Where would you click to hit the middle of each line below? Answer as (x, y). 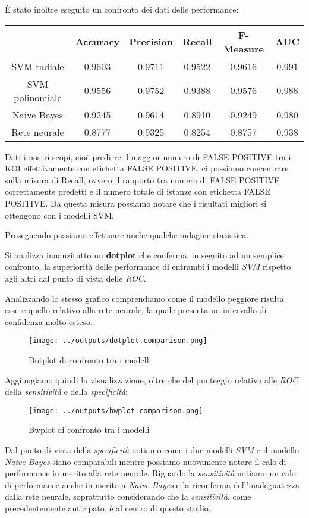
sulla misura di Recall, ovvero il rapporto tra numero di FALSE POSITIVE (142, 180)
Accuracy (97, 42)
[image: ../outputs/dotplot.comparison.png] (118, 341)
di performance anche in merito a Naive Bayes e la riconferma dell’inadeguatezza (152, 484)
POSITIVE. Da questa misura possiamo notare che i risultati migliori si (136, 203)
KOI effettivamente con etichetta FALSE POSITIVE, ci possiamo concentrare (147, 168)
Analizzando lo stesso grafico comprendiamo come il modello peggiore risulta (144, 298)
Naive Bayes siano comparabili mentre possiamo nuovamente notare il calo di (146, 461)
